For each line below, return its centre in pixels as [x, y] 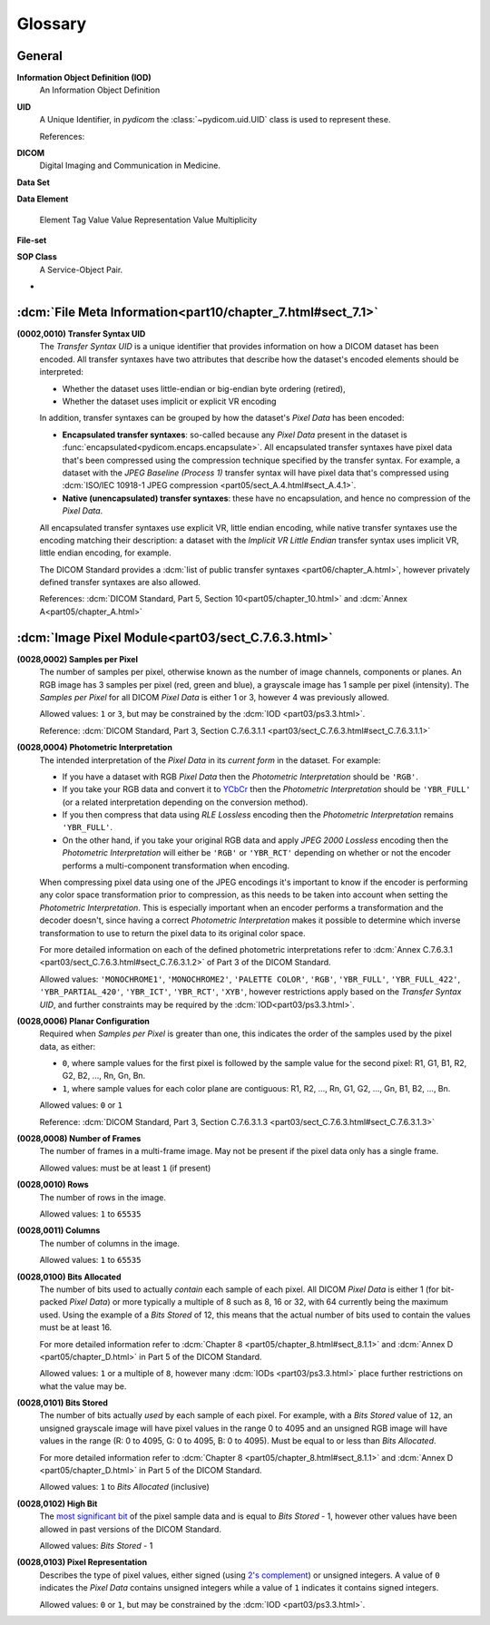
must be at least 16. [76, 1327]
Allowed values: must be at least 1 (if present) [125, 1168]
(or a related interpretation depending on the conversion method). [185, 802]
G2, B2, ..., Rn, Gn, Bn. [104, 1076]
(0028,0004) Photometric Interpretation [94, 748]
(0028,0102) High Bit [57, 1503]
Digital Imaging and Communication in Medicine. [130, 166]
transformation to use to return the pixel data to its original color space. [172, 933]
